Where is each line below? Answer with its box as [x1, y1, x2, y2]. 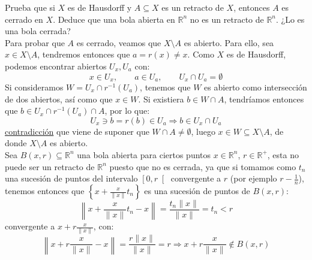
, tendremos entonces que [37, 48, 130, 61]
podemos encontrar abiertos [5, 59, 107, 72]
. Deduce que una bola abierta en [53, 13, 175, 25]
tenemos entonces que [5, 185, 85, 196]
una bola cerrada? [5, 25, 71, 37]
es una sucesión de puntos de [144, 185, 250, 196]
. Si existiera [138, 92, 184, 105]
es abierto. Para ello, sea [184, 36, 274, 49]
